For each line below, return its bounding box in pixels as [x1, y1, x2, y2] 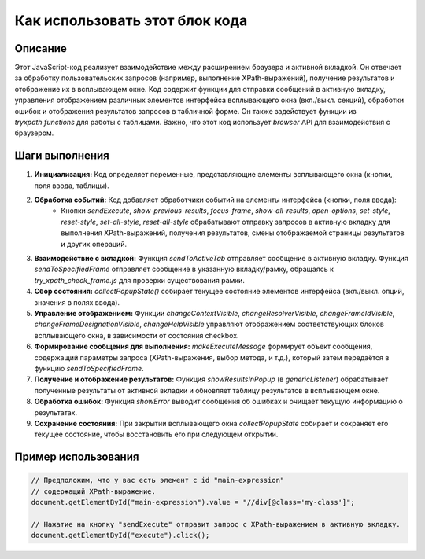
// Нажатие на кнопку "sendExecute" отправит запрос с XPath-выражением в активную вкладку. [31, 520, 401, 528]
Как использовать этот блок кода [14, 12, 248, 29]
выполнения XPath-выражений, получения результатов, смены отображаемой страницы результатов [61, 228, 405, 237]
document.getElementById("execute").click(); [31, 531, 210, 540]
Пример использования [14, 451, 139, 464]
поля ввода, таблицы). [34, 181, 109, 190]
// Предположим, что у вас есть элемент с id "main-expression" [31, 476, 285, 485]
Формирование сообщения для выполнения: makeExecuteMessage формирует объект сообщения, [34, 342, 373, 351]
